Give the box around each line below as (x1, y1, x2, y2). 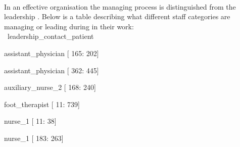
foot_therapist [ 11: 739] (4, 99, 80, 109)
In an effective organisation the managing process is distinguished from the (4, 1, 236, 12)
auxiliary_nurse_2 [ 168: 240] (4, 82, 96, 92)
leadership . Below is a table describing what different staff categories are (4, 11, 230, 22)
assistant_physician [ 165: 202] (4, 47, 99, 58)
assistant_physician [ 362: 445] (4, 65, 99, 75)
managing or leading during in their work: (4, 21, 134, 31)
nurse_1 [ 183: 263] (4, 132, 64, 143)
